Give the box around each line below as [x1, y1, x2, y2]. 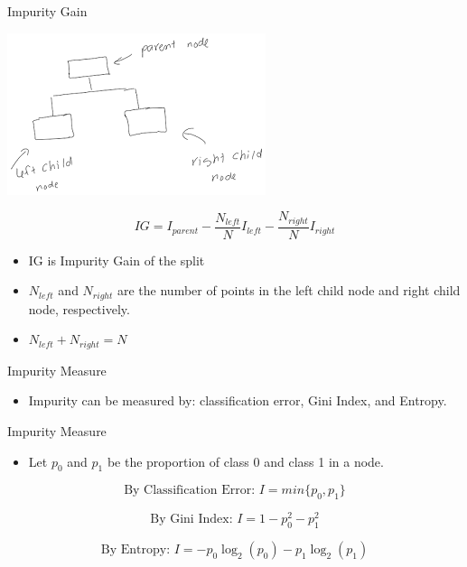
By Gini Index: [150, 513, 233, 526]
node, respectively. [28, 299, 130, 318]
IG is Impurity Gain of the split [28, 250, 205, 269]
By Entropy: [100, 544, 171, 557]
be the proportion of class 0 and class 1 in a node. [107, 451, 384, 470]
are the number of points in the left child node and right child [117, 281, 461, 300]
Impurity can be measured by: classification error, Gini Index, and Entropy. [28, 391, 447, 410]
